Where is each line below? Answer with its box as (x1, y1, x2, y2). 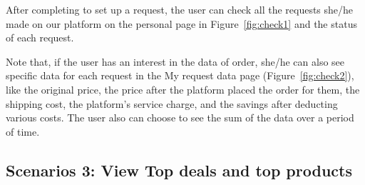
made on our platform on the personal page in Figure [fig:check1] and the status (6, 16, 357, 31)
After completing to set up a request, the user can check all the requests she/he (6, 2, 354, 16)
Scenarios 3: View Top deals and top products (6, 159, 352, 181)
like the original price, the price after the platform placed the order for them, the (6, 81, 360, 96)
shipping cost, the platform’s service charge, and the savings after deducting (6, 96, 338, 111)
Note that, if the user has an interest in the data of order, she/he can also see (6, 54, 345, 69)
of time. (6, 124, 40, 139)
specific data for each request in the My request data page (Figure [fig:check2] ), (6, 68, 354, 83)
